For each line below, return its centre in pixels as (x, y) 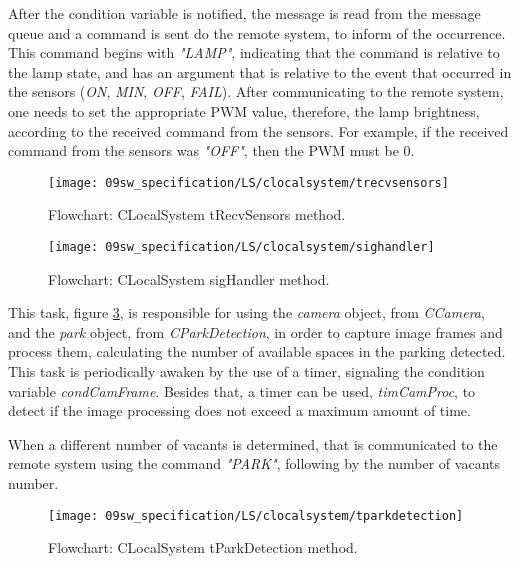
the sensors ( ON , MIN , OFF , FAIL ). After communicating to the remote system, (256, 91)
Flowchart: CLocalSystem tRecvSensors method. (197, 214)
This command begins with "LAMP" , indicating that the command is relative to (254, 52)
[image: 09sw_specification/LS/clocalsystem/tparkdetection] (256, 515)
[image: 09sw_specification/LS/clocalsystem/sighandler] (241, 247)
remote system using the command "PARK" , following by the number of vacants (254, 463)
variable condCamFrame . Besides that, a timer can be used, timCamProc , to (242, 390)
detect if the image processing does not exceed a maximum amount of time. (239, 410)
